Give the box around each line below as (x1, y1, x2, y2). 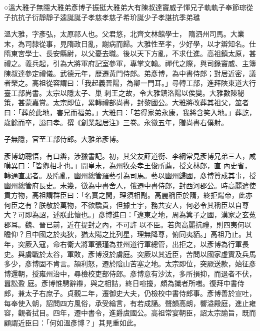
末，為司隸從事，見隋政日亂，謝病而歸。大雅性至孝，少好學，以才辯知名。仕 (4, 38, 256, 49)
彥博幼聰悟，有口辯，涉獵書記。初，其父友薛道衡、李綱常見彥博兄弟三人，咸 (4, 150, 256, 161)
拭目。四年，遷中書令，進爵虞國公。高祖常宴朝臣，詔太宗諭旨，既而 (31, 307, 256, 318)
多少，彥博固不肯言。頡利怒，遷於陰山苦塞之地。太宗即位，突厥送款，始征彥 (4, 258, 256, 269)
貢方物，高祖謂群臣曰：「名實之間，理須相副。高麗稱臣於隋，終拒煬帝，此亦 (4, 190, 252, 200)
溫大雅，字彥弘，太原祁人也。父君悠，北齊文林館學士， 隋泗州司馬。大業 (4, 29, 244, 39)
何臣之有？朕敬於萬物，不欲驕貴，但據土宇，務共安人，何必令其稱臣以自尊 (4, 199, 249, 210)
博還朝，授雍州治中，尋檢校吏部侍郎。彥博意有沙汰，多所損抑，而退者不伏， (4, 268, 256, 278)
